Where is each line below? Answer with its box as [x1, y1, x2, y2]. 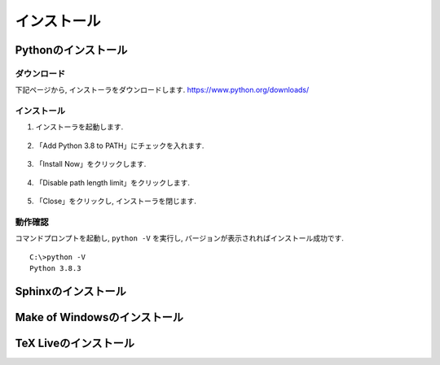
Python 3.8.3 [29, 263, 81, 272]
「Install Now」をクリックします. [35, 159, 147, 169]
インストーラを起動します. [35, 122, 124, 132]
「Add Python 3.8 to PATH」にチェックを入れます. [35, 141, 205, 150]
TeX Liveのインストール [15, 336, 134, 350]
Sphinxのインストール [15, 285, 126, 298]
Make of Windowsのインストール [15, 310, 183, 324]
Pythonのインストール [15, 43, 128, 57]
